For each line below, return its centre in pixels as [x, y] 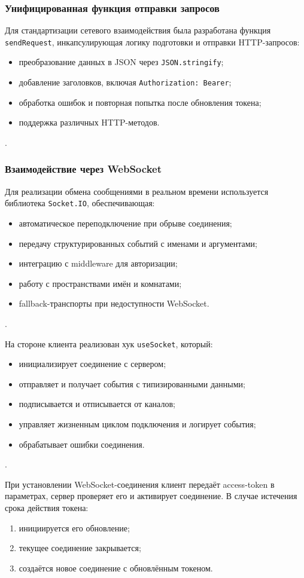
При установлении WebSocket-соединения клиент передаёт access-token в [140, 484]
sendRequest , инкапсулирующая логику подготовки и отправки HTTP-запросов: [152, 42]
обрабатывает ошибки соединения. [82, 444]
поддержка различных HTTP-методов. [89, 122]
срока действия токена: [47, 507]
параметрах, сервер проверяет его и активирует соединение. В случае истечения [151, 496]
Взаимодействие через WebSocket [83, 169]
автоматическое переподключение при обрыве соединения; [125, 223]
